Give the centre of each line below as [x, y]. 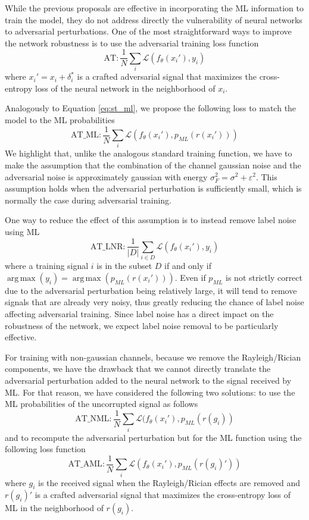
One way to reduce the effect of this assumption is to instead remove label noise [151, 220]
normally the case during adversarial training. [88, 200]
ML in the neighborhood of [54, 508]
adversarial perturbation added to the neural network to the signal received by [148, 380]
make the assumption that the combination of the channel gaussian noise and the [153, 165]
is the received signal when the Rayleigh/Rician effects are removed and [169, 482]
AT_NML [92, 419]
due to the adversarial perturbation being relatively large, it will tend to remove [151, 290]
